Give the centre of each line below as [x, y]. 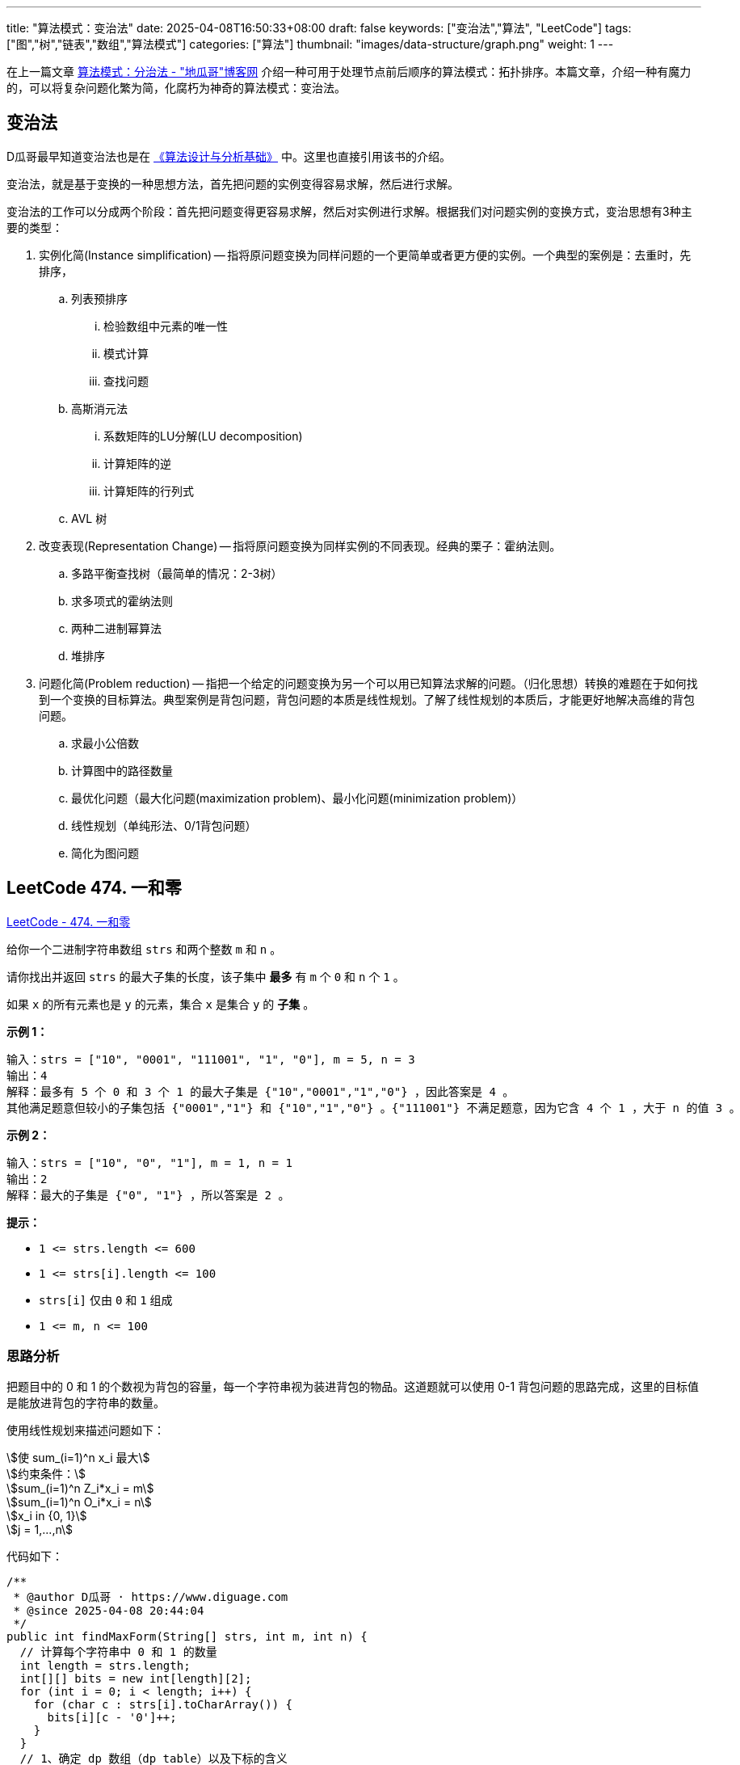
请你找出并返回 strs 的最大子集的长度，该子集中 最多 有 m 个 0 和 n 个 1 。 [206, 976]
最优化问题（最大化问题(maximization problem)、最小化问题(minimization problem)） [297, 798]
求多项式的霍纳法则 [122, 600]
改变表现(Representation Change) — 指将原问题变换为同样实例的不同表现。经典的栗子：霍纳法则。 [300, 546]
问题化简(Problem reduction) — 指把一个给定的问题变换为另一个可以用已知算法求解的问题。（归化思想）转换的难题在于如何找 [368, 683]
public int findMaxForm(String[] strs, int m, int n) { [187, 1637]
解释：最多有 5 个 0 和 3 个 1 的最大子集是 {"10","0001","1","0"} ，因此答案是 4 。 [261, 1091]
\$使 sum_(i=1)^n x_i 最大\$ [78, 1458]
